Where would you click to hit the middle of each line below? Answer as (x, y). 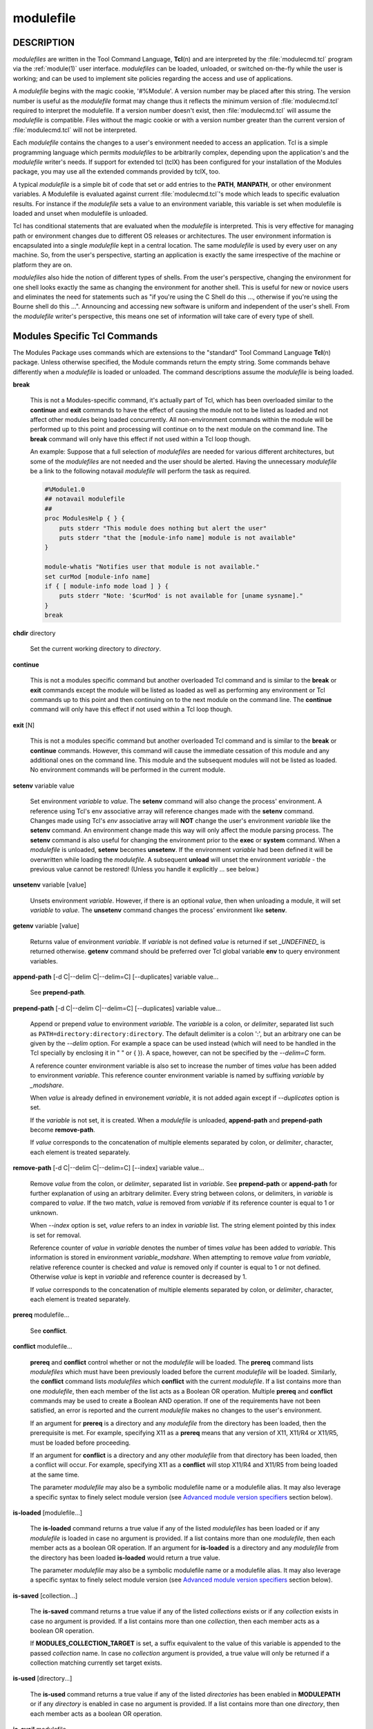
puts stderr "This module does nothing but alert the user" (163, 528)
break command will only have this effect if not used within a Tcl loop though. (141, 438)
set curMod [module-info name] (98, 576)
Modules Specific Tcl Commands (85, 336)
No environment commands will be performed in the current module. (128, 770)
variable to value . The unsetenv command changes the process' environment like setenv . (159, 910)
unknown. (44, 1212)
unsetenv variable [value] (49, 885)
